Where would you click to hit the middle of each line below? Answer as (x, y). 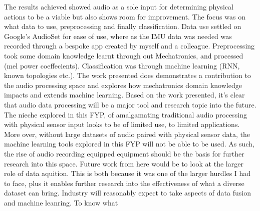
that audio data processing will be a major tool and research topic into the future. (130, 104)
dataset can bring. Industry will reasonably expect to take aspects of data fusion (127, 193)
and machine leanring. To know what (61, 202)
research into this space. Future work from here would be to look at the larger (124, 163)
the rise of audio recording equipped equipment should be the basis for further (124, 153)
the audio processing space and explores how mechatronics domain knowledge (123, 85)
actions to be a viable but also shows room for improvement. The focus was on (125, 16)
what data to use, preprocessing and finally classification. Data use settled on (123, 26)
